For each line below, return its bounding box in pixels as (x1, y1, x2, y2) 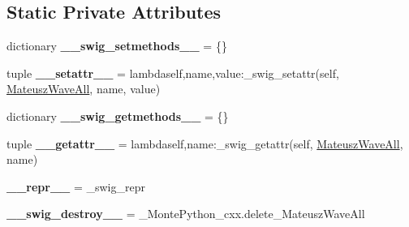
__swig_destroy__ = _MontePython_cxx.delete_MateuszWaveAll (6, 205, 365, 222)
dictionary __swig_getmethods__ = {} (6, 107, 229, 124)
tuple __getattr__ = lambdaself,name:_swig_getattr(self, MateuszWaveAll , (6, 135, 403, 152)
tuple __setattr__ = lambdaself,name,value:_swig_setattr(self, (6, 64, 339, 81)
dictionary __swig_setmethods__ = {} (6, 37, 227, 54)
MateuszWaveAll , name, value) (6, 80, 161, 97)
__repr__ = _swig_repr (6, 178, 145, 195)
